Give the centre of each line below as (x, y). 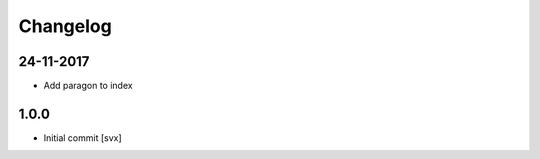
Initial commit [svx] (82, 137)
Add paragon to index (88, 86)
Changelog (65, 26)
